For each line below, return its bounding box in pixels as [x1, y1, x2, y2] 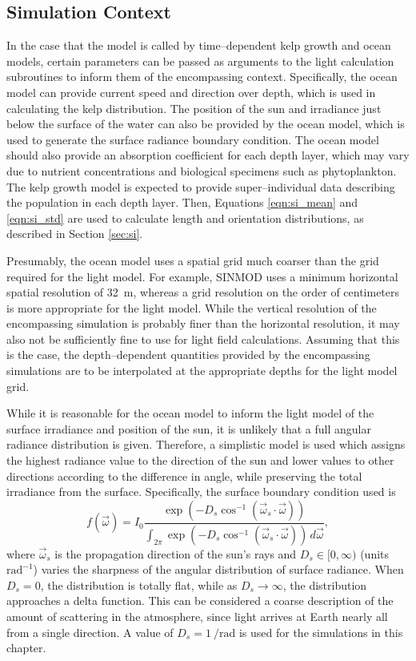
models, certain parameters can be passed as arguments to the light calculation [6, 52, 394, 69]
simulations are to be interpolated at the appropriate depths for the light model [6, 362, 398, 379]
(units [360, 545, 390, 562]
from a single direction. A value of [6, 623, 174, 640]
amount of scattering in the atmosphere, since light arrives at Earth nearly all [6, 608, 388, 625]
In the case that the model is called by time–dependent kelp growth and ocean [6, 37, 391, 54]
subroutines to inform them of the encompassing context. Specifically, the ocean [6, 68, 398, 85]
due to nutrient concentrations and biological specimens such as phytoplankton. [6, 162, 397, 179]
